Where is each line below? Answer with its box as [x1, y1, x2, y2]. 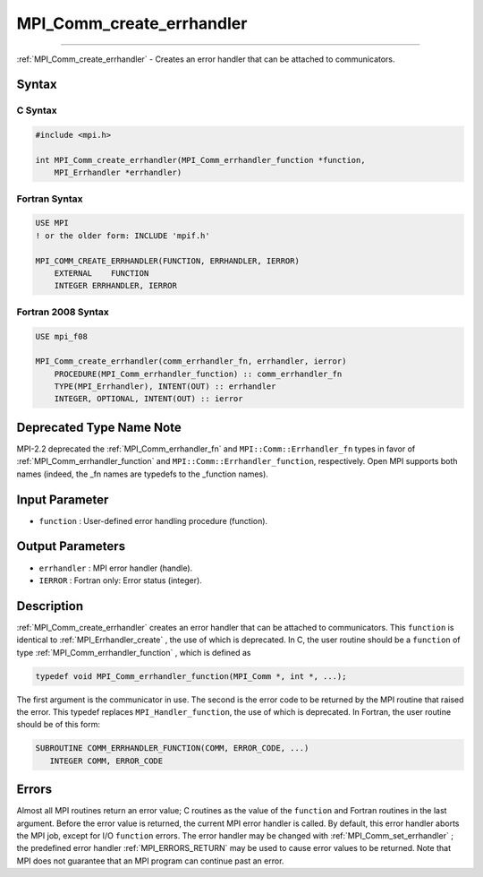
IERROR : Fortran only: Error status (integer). [38, 574, 203, 586]
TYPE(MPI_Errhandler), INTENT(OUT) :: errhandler [54, 382, 276, 391]
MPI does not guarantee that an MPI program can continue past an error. [16, 856, 284, 866]
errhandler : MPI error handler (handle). [38, 563, 193, 573]
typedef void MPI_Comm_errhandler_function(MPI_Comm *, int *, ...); [35, 671, 347, 681]
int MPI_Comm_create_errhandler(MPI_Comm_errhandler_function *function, [35, 155, 366, 165]
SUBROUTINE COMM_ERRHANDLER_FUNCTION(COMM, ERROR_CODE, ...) [35, 744, 309, 753]
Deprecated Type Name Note [16, 419, 182, 434]
